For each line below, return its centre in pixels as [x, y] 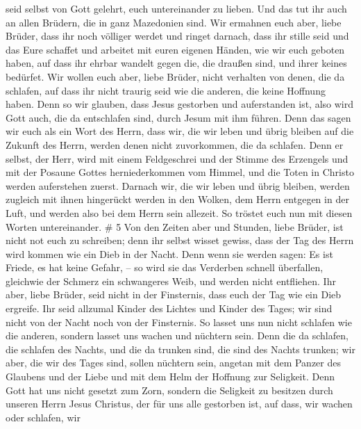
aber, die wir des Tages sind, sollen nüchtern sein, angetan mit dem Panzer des [173, 363]
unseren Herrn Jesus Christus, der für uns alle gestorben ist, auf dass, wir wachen [179, 404]
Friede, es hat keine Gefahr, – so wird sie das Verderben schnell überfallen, [165, 267]
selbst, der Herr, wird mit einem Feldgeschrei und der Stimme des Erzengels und [177, 158]
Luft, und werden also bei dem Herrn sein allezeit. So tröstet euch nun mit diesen [179, 212]
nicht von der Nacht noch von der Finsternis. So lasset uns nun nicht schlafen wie [179, 322]
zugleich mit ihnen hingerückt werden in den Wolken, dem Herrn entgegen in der [177, 199]
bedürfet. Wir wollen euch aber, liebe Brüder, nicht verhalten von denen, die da [175, 76]
